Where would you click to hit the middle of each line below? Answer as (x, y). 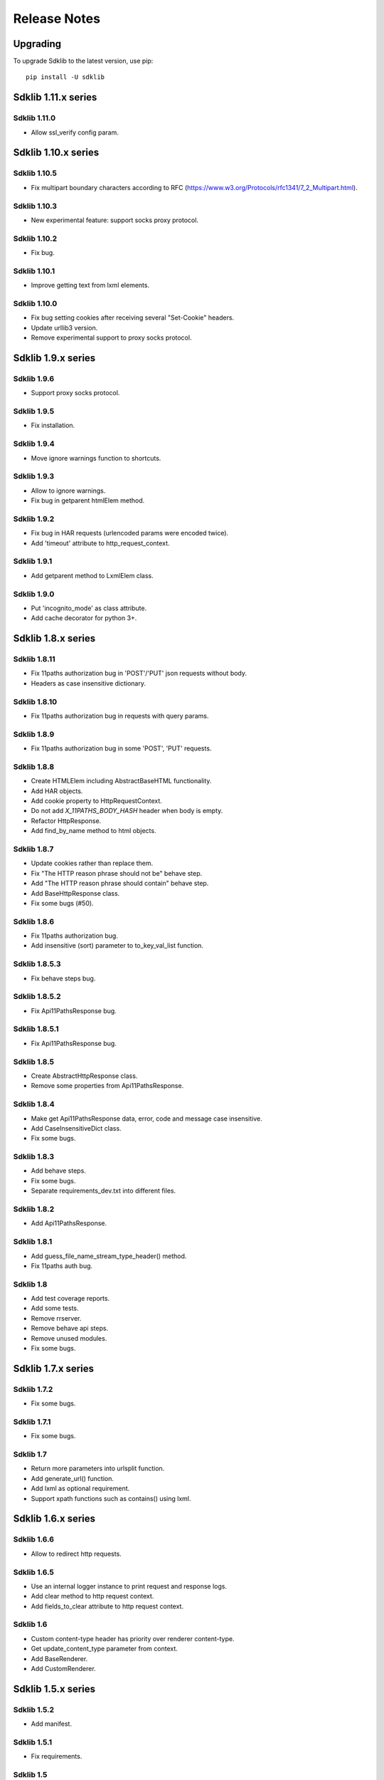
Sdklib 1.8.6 (34, 921)
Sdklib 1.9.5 (34, 412)
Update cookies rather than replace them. (92, 863)
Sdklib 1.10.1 (34, 271)
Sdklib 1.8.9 (34, 734)
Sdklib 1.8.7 (33, 849)
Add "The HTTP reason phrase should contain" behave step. (120, 884)
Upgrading (37, 44)
